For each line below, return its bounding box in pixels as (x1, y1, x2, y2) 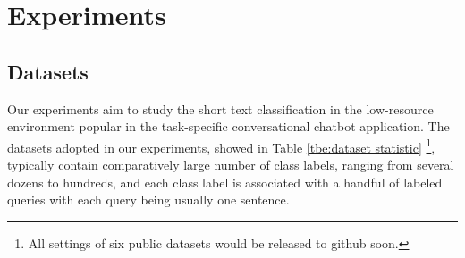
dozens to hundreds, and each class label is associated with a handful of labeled (7, 172, 443, 191)
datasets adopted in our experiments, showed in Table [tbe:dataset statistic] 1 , (7, 135, 435, 156)
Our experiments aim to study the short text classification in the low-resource (7, 99, 434, 118)
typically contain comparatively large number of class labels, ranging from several (7, 155, 454, 174)
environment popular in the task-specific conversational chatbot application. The (7, 117, 450, 136)
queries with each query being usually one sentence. (7, 190, 290, 209)
